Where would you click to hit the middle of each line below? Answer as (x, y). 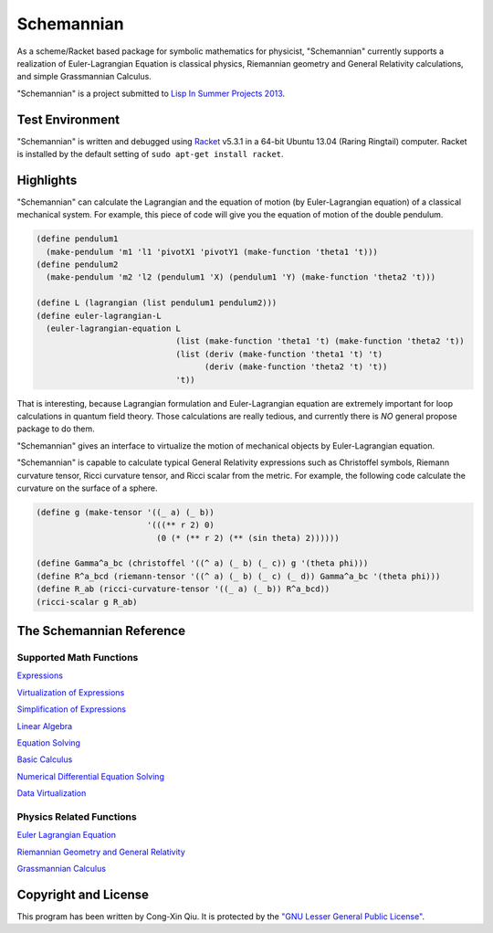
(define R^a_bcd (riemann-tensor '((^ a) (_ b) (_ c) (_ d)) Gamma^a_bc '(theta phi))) (238, 576)
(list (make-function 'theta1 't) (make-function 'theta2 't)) (320, 341)
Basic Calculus (45, 759)
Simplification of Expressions (72, 709)
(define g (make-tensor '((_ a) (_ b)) (125, 512)
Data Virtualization (52, 793)
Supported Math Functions (78, 658)
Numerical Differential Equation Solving (90, 776)
